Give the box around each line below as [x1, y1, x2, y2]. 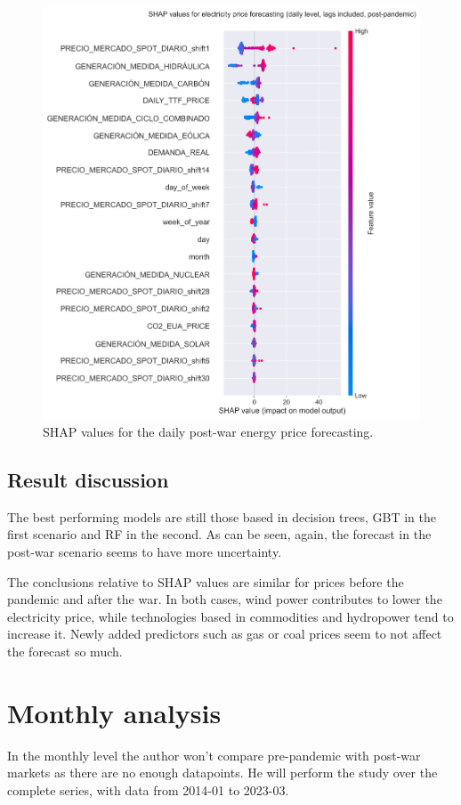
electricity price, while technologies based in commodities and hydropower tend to [7, 607, 454, 625]
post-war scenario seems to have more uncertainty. [7, 542, 282, 560]
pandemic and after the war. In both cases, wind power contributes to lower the [7, 590, 442, 608]
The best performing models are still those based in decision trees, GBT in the [7, 507, 437, 526]
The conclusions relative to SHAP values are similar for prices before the [7, 572, 404, 591]
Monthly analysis [7, 694, 222, 730]
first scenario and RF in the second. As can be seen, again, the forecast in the [7, 525, 432, 543]
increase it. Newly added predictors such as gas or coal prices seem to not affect [7, 624, 442, 643]
